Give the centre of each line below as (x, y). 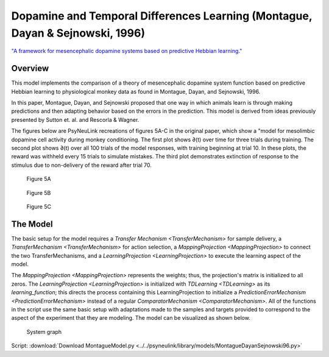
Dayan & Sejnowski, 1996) (78, 33)
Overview (30, 69)
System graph (44, 331)
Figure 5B (39, 193)
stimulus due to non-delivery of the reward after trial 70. (82, 165)
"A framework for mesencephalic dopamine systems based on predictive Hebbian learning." (127, 51)
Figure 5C (39, 207)
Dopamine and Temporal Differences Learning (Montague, (162, 16)
